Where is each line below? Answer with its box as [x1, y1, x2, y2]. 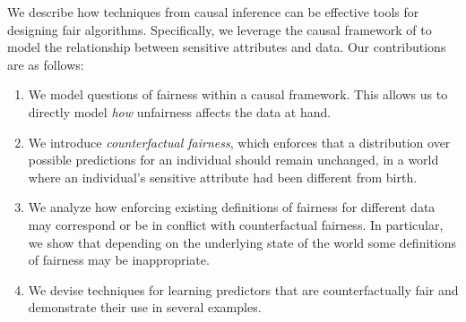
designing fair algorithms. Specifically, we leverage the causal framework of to [7, 20, 432, 38]
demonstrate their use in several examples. [28, 298, 262, 317]
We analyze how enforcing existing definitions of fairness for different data [28, 198, 436, 216]
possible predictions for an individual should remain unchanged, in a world [28, 150, 439, 169]
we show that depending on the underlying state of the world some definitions [28, 233, 456, 251]
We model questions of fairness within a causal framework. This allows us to [28, 85, 448, 104]
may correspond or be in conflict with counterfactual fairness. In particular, [28, 215, 444, 233]
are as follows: [7, 55, 84, 73]
